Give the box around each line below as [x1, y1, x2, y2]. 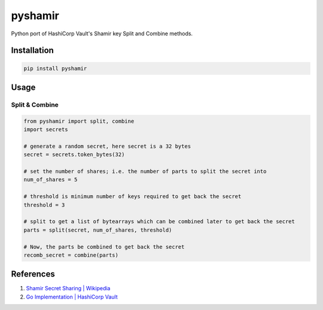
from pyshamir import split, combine [23, 117, 135, 124]
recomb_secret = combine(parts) [23, 251, 119, 259]
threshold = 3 [23, 201, 65, 208]
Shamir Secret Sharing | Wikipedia [26, 285, 111, 292]
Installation [11, 45, 54, 56]
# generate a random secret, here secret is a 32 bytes [23, 142, 191, 150]
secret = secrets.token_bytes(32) [23, 151, 125, 158]
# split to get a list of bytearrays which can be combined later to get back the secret [23, 218, 295, 225]
